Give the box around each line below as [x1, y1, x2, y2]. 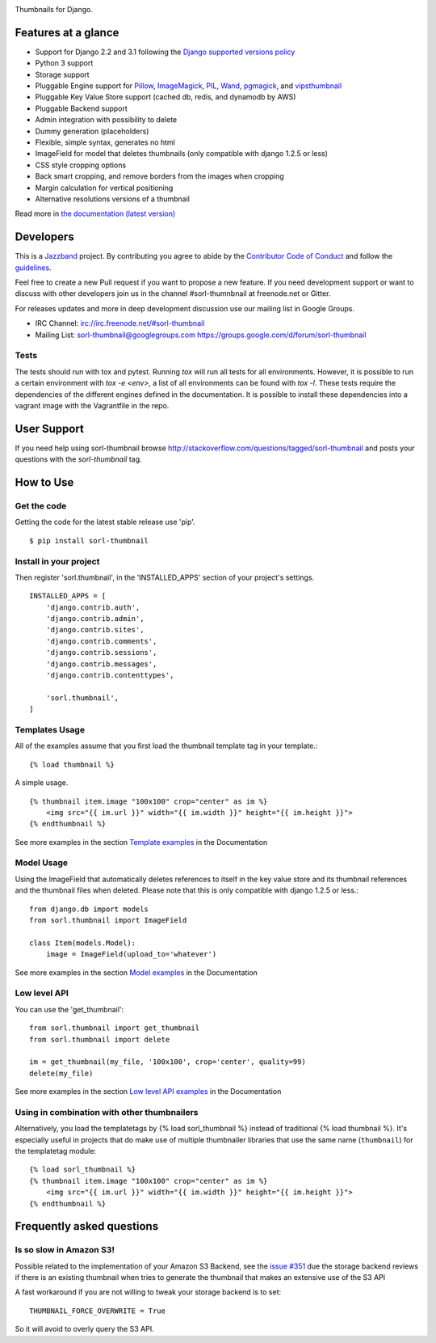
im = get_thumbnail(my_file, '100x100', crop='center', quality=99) [29, 1058, 306, 1066]
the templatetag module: [15, 1146, 97, 1155]
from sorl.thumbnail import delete [29, 1035, 170, 1044]
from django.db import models [29, 904, 149, 914]
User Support [15, 421, 84, 436]
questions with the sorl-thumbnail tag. [15, 454, 142, 464]
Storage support [35, 70, 90, 79]
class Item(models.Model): [29, 938, 136, 948]
